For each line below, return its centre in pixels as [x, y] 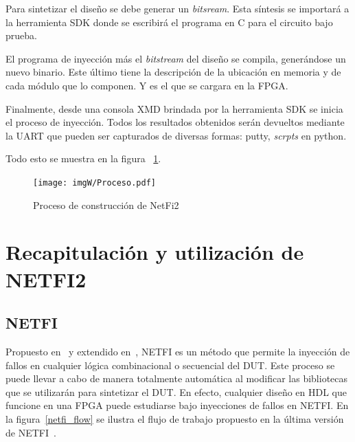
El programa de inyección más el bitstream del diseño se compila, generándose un [176, 58]
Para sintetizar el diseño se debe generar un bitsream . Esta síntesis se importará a [177, 8]
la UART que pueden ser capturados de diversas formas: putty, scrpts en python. [176, 135]
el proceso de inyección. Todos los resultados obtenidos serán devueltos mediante [175, 122]
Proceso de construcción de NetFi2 [106, 205]
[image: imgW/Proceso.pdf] [94, 183]
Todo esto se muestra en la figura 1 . [83, 158]
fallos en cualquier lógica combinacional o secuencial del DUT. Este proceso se [170, 365]
